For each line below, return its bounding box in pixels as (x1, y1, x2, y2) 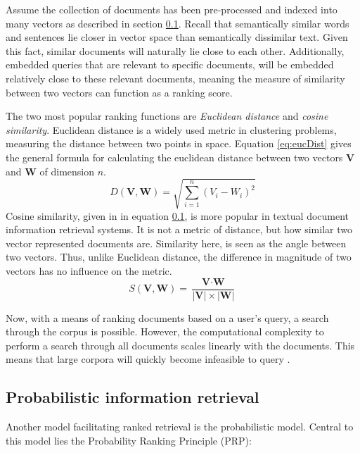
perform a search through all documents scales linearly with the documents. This (6, 337, 355, 352)
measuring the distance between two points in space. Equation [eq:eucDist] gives (6, 136, 352, 151)
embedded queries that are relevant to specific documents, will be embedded (6, 57, 334, 72)
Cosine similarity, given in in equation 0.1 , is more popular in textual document (6, 208, 349, 223)
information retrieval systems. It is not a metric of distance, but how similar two (6, 222, 352, 237)
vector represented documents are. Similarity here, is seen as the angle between (6, 235, 347, 250)
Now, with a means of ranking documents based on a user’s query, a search (6, 310, 329, 325)
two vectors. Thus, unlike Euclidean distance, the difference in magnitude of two (6, 249, 352, 264)
